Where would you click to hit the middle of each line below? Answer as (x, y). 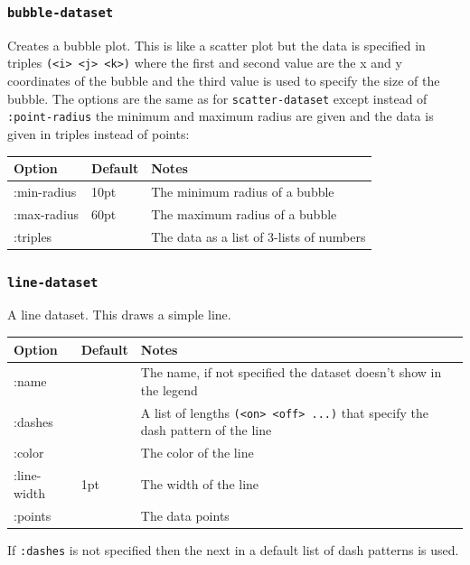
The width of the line (200, 483)
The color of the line (197, 453)
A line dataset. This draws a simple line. (119, 315)
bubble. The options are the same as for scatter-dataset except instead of (217, 98)
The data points (185, 515)
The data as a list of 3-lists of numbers (258, 236)
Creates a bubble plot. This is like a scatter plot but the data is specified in (216, 45)
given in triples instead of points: (99, 133)
